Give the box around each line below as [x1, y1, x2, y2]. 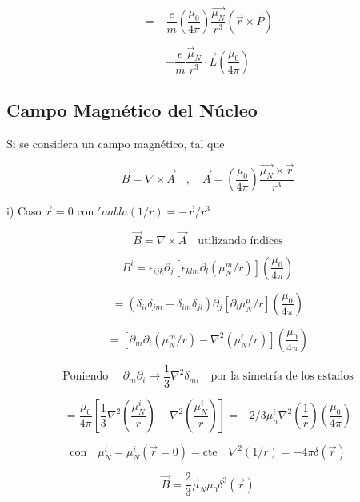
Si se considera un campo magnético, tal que [6, 135, 225, 152]
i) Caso [6, 203, 42, 219]
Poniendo [62, 371, 109, 383]
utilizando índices [198, 235, 283, 247]
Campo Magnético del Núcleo [6, 98, 258, 122]
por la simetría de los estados [210, 371, 354, 383]
